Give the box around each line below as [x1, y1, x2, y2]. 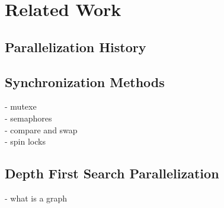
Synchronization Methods [5, 72, 165, 91]
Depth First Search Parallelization [5, 164, 219, 183]
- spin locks [5, 135, 46, 148]
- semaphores [5, 111, 52, 124]
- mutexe [5, 100, 37, 113]
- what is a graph [5, 191, 68, 204]
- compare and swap [5, 123, 78, 136]
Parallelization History [5, 37, 146, 56]
